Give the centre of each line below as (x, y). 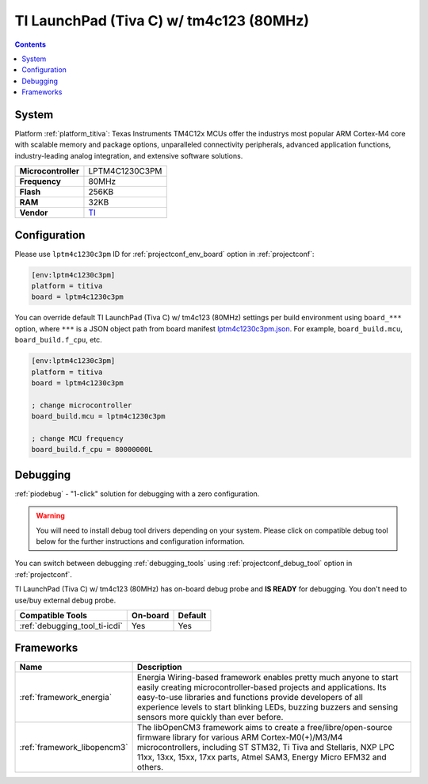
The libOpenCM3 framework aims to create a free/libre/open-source (264, 728)
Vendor (34, 212)
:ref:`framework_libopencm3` (74, 748)
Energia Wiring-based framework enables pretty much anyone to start (268, 678)
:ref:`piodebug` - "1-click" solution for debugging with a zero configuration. (137, 493)
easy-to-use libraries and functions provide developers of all (250, 698)
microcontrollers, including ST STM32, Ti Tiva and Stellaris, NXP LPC (266, 748)
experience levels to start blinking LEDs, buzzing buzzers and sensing (267, 707)
